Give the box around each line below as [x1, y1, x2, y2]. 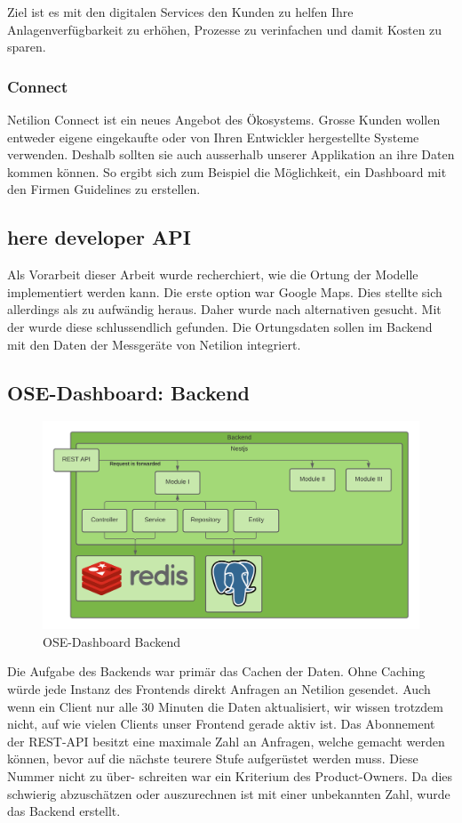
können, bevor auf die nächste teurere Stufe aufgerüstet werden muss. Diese [7, 749, 418, 768]
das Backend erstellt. [7, 802, 121, 820]
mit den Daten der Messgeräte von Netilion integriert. [7, 335, 301, 353]
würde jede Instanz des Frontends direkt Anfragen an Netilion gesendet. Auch [7, 680, 431, 698]
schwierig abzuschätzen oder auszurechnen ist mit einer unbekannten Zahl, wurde [7, 784, 450, 803]
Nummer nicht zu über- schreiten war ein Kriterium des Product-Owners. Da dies [7, 767, 453, 786]
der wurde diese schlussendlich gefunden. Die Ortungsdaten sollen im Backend [7, 317, 433, 335]
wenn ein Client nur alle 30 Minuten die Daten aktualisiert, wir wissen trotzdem [7, 697, 443, 715]
